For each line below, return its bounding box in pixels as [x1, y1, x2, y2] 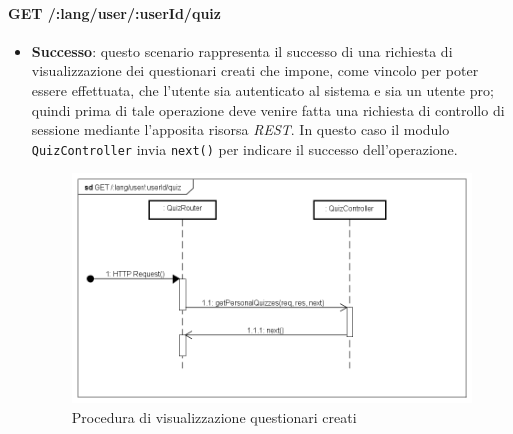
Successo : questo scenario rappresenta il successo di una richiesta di [31, 40, 453, 61]
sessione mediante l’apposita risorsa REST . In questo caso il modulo [31, 119, 450, 140]
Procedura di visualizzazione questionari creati [71, 406, 357, 427]
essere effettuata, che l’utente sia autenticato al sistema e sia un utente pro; [31, 79, 494, 100]
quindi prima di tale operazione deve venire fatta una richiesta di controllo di [31, 99, 505, 120]
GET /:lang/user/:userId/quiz [8, 2, 221, 23]
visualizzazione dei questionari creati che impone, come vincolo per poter [31, 60, 479, 81]
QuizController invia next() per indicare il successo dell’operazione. [31, 138, 458, 159]
